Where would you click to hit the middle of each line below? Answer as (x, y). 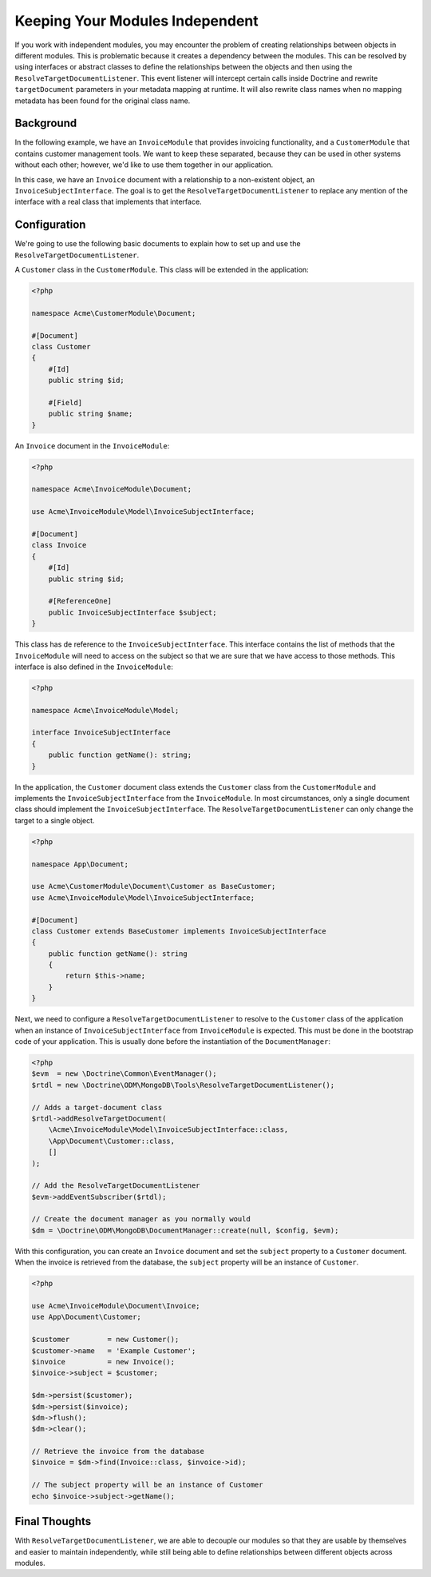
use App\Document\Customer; (86, 1317)
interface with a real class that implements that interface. (109, 202)
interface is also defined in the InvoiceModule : (94, 667)
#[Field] (65, 402)
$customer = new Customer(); (105, 1340)
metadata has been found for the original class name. (103, 101)
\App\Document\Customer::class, (112, 1141)
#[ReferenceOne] (80, 601)
